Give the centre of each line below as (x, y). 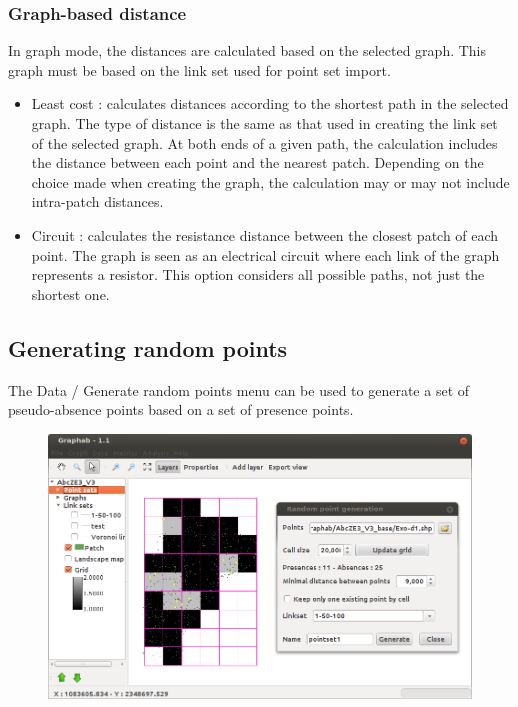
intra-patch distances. (97, 201)
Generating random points (148, 347)
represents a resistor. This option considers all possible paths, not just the (258, 274)
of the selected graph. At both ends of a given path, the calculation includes (264, 142)
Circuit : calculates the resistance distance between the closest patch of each (265, 234)
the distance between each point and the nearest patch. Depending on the (257, 162)
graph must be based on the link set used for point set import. (199, 69)
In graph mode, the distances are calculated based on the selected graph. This (247, 50)
